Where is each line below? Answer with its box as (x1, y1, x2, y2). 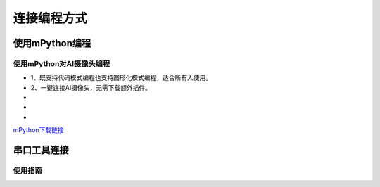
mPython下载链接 (13, 126, 64, 134)
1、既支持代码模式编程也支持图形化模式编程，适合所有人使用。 (30, 74, 213, 82)
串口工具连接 (13, 144, 69, 156)
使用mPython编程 (13, 37, 91, 49)
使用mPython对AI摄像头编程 (13, 58, 110, 68)
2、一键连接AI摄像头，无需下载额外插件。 (30, 83, 151, 91)
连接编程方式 (13, 11, 88, 26)
